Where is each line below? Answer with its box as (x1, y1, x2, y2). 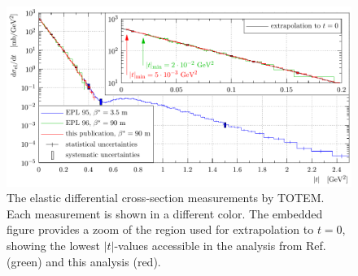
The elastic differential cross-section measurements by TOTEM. (7, 189, 325, 206)
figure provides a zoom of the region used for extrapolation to (7, 221, 314, 238)
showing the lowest (7, 236, 100, 253)
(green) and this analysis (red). (7, 252, 161, 270)
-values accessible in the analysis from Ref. (114, 236, 326, 253)
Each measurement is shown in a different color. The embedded (7, 205, 323, 222)
